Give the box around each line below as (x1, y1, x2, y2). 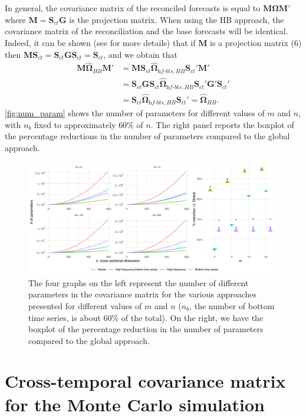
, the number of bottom (189, 299, 275, 312)
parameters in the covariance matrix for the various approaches (28, 288, 257, 300)
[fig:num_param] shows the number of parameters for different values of (5, 107, 265, 119)
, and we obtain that (103, 48, 177, 60)
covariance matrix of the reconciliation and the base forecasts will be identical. (5, 25, 288, 37)
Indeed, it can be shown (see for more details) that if (5, 37, 196, 48)
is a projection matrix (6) (210, 37, 302, 48)
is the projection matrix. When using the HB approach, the (69, 13, 284, 25)
